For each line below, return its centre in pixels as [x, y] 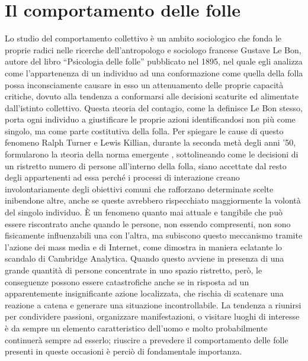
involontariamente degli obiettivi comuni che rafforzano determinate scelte [139, 188]
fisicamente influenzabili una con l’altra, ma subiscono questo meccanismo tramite [154, 235]
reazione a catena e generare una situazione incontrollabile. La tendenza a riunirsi [153, 304]
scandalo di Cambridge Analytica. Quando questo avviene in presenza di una [145, 258]
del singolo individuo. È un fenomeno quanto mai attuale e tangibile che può [144, 212]
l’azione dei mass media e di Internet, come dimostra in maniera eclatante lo [144, 246]
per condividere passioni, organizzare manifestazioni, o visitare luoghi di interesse [152, 316]
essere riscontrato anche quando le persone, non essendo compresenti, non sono [148, 223]
